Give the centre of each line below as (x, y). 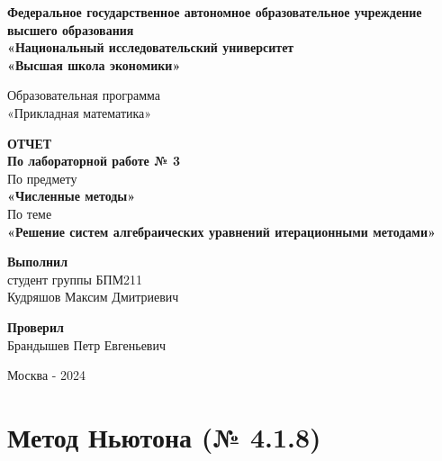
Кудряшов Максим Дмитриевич (93, 297)
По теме (30, 213)
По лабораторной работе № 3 (94, 161)
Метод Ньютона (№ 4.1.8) (164, 436)
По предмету (42, 178)
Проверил (36, 326)
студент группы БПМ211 (75, 279)
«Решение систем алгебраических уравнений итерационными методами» (221, 231)
